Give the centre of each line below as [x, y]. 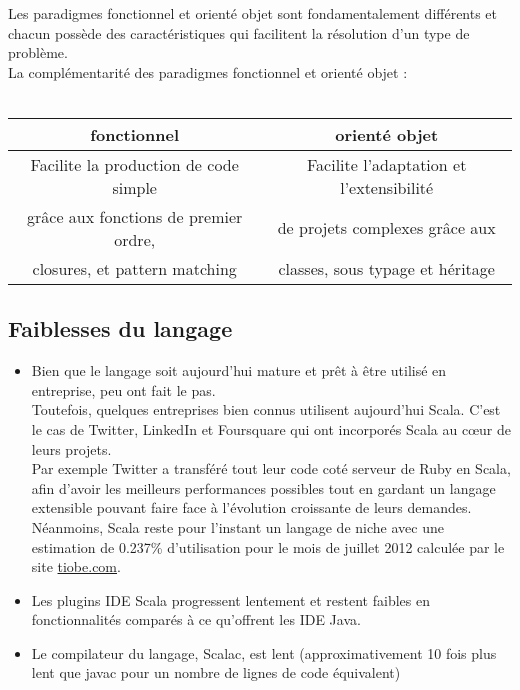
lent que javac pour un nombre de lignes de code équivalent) [216, 672]
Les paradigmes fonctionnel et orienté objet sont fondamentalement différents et [253, 13]
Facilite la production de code [134, 164]
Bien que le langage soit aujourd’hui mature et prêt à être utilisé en [239, 370]
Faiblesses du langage [120, 328]
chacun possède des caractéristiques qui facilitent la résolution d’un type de [239, 32]
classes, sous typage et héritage [386, 268]
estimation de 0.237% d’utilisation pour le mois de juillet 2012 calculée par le [268, 546]
